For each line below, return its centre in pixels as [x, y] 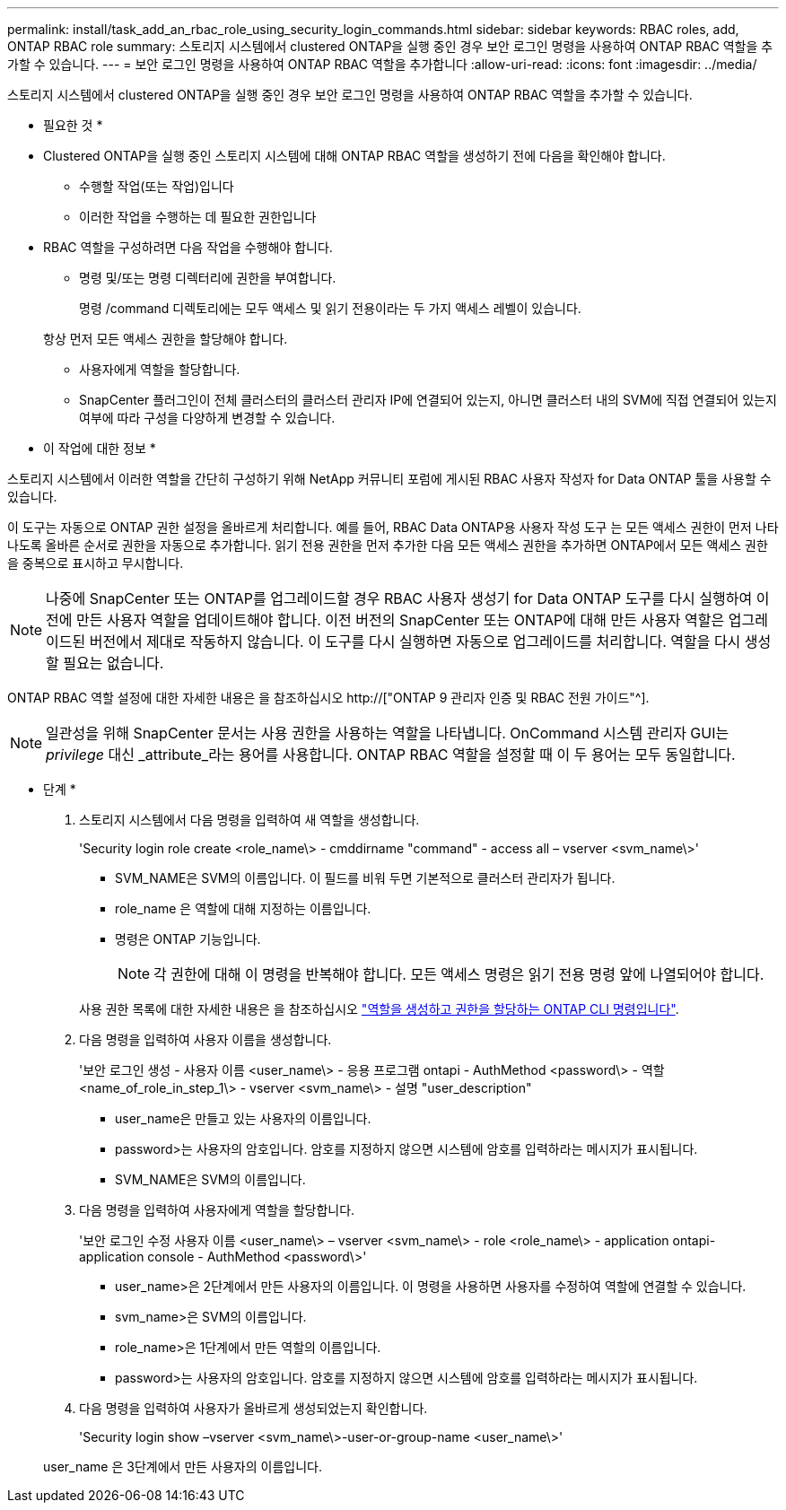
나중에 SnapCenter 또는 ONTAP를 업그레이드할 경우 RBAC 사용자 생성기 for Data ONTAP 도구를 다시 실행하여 [399, 598]
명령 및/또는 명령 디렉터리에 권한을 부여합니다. [208, 278]
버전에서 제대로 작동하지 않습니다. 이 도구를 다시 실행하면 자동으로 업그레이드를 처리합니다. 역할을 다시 [415, 642]
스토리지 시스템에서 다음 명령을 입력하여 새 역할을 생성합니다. [249, 820]
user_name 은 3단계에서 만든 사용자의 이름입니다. [183, 1466]
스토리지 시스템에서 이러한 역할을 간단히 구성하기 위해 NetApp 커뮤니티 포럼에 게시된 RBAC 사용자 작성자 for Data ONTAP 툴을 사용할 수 [389, 479]
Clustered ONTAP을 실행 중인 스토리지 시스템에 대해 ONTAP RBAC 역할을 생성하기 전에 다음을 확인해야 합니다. [354, 156]
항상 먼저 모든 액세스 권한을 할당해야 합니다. [166, 339]
